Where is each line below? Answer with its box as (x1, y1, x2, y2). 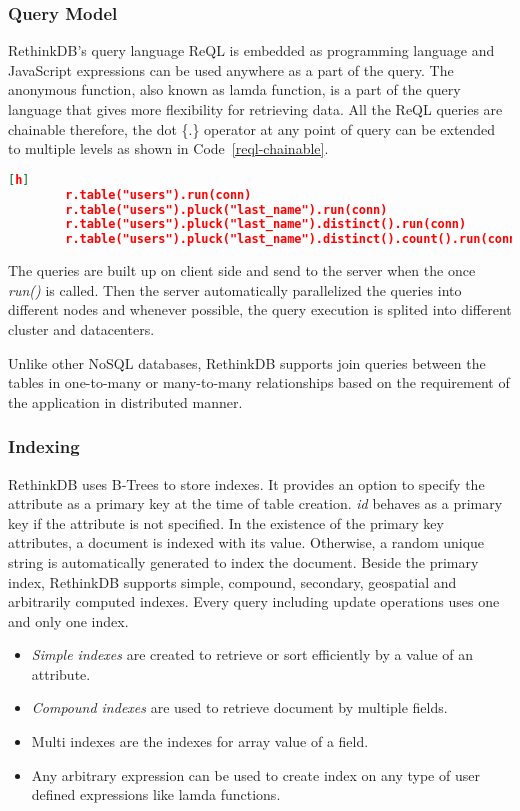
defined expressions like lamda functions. (31, 784, 281, 805)
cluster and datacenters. (8, 318, 155, 339)
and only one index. (8, 610, 129, 631)
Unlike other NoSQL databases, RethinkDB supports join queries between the (8, 352, 486, 373)
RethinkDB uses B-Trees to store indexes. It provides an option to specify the (8, 473, 485, 494)
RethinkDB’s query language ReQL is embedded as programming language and (8, 40, 495, 61)
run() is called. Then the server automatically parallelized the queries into (8, 279, 462, 300)
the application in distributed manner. (8, 391, 243, 412)
